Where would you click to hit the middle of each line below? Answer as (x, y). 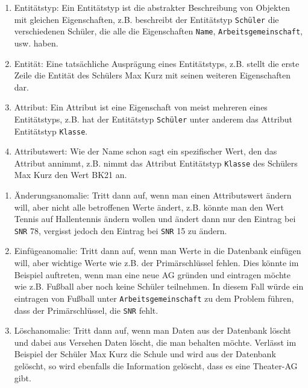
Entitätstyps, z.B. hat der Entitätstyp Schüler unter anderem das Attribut (153, 119)
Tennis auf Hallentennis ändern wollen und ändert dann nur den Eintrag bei (155, 219)
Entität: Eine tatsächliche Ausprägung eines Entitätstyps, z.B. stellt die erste (157, 63)
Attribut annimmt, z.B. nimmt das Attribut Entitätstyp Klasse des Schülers (156, 163)
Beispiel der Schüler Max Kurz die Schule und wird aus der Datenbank (145, 354)
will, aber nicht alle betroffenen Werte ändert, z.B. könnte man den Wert (149, 207)
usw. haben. (36, 43)
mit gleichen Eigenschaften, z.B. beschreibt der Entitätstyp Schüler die (146, 19)
